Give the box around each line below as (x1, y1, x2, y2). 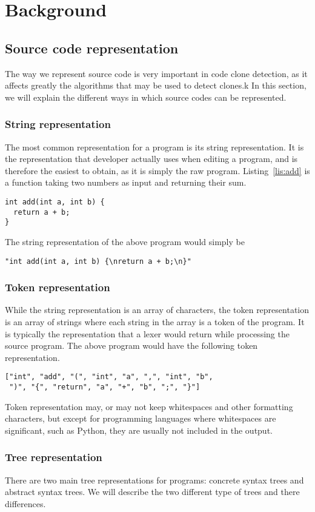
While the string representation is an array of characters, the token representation (5, 303, 310, 316)
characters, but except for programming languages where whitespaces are (5, 412, 276, 425)
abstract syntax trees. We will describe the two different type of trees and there (5, 485, 300, 498)
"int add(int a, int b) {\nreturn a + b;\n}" (5, 257, 191, 266)
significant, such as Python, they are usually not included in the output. (5, 423, 273, 436)
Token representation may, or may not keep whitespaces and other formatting (5, 400, 293, 413)
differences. (5, 497, 46, 510)
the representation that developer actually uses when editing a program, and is (5, 152, 298, 165)
